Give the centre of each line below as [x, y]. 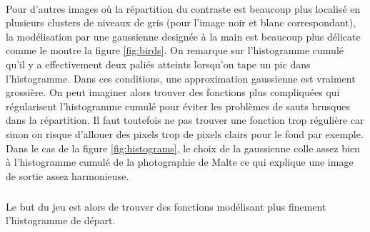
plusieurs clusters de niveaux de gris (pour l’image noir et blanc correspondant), [181, 22]
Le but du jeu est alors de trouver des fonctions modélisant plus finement [166, 206]
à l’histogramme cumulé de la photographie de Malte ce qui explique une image [180, 162]
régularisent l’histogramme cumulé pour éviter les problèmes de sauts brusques [178, 106]
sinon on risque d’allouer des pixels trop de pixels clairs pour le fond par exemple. [185, 133]
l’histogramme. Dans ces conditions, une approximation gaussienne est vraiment [181, 78]
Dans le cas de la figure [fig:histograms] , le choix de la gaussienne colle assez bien [183, 148]
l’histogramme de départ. [61, 220]
